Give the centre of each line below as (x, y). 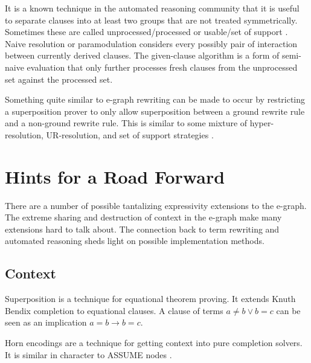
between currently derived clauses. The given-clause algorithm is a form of (142, 55)
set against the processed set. (59, 79)
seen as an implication (46, 322)
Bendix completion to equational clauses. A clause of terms (114, 310)
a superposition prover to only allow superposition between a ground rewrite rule (155, 111)
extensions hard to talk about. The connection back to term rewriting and (142, 229)
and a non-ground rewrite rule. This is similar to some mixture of (126, 123)
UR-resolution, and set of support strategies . (130, 134)
